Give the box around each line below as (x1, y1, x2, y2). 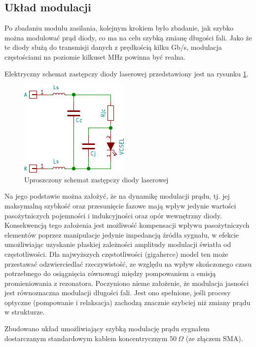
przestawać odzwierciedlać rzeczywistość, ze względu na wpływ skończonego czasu (4, 258, 252, 269)
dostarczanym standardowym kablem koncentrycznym (4, 333, 168, 343)
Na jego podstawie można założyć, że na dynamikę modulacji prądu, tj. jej (4, 191, 230, 201)
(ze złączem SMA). (185, 333, 243, 343)
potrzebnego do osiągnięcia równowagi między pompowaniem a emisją (4, 268, 216, 278)
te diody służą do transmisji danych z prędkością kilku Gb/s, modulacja (4, 42, 222, 52)
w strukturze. (4, 307, 45, 317)
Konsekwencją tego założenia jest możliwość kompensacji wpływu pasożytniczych (4, 220, 250, 230)
